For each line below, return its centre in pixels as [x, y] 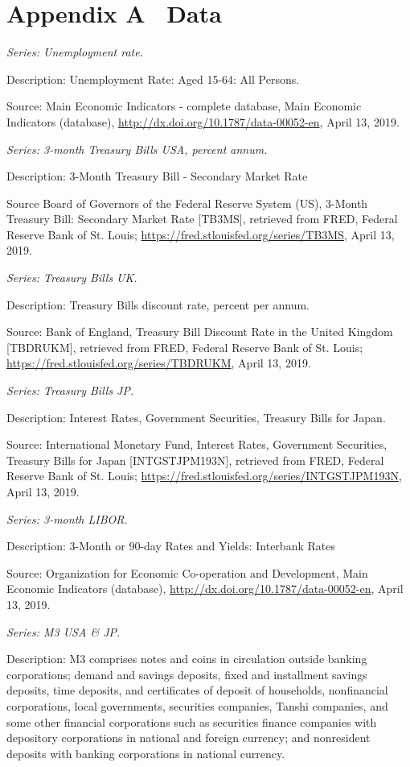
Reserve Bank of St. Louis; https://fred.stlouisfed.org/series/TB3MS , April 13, [201, 234]
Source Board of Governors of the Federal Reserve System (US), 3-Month [187, 203]
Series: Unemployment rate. [75, 52]
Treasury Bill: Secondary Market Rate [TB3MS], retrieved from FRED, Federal [202, 219]
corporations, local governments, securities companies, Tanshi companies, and [197, 705]
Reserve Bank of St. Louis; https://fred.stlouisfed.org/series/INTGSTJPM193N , [204, 476]
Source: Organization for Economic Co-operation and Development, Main [187, 572]
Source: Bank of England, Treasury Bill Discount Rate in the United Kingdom [200, 332]
